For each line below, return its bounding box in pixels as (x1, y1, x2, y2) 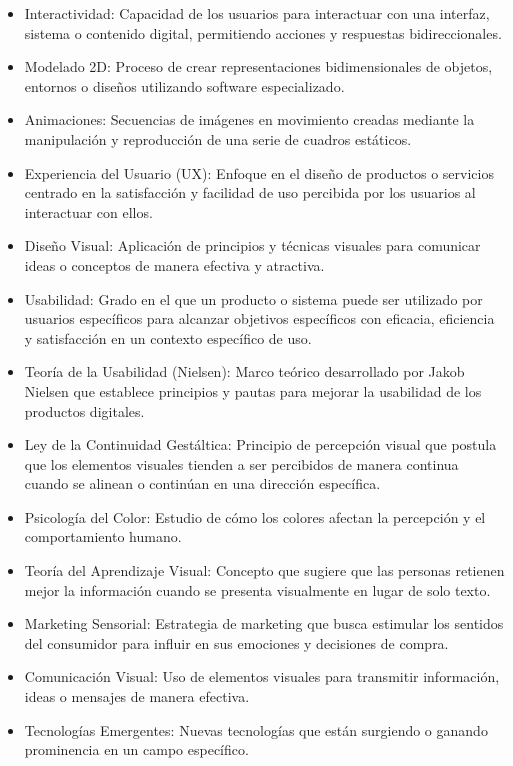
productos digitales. (24, 400, 145, 421)
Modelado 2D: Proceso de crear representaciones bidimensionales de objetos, (24, 56, 493, 77)
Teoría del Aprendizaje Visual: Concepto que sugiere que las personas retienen (24, 560, 505, 581)
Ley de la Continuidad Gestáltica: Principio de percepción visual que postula (24, 434, 497, 455)
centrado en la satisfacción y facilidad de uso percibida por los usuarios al (24, 182, 476, 203)
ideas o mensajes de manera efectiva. (24, 686, 250, 707)
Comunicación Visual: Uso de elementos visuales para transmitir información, (24, 666, 500, 687)
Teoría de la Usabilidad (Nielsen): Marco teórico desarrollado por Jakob (24, 361, 465, 382)
